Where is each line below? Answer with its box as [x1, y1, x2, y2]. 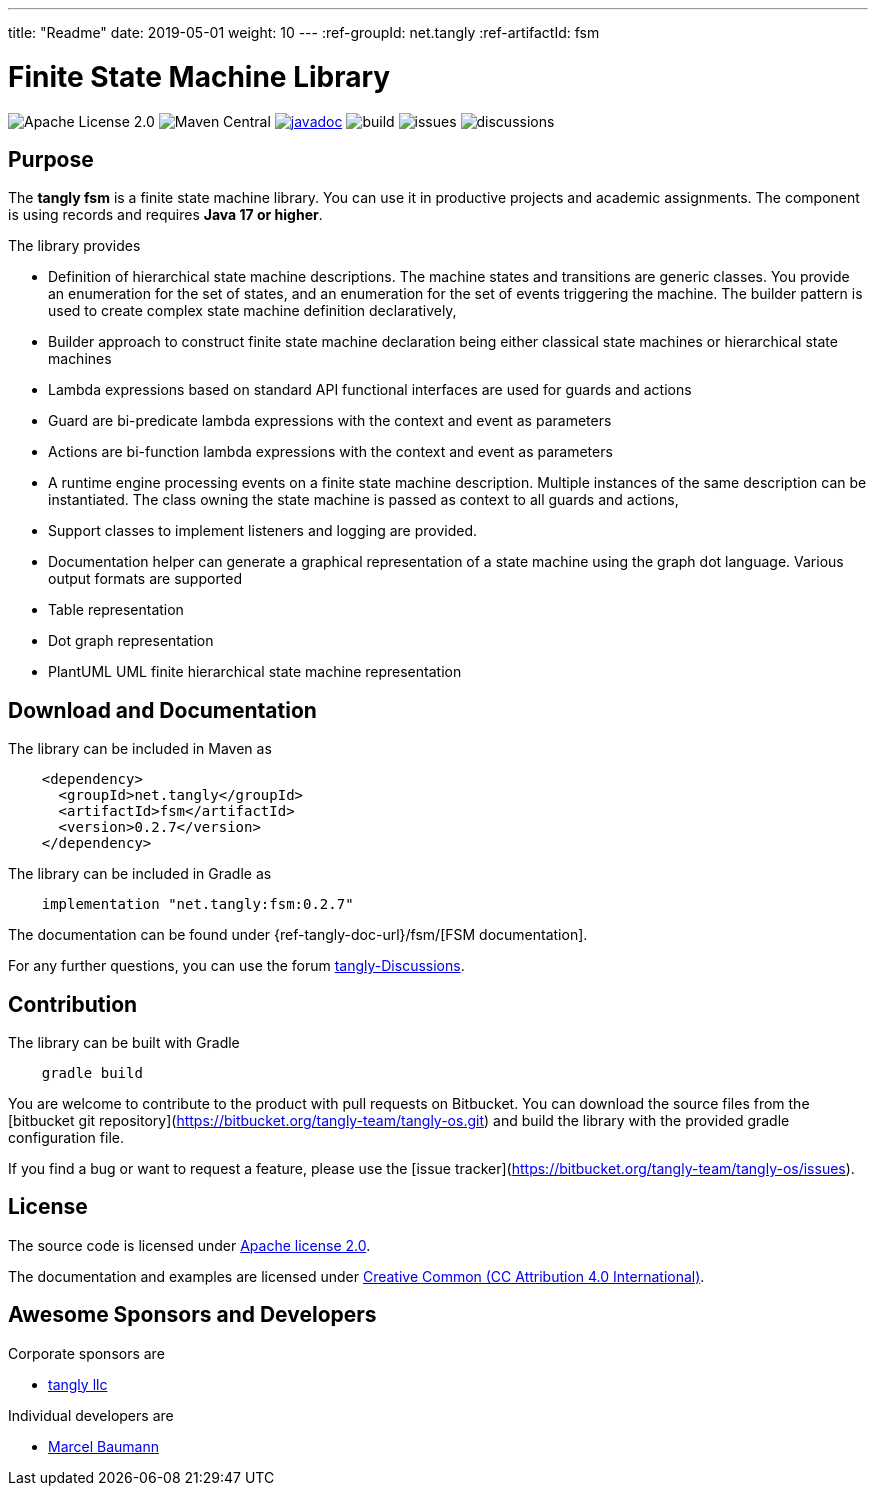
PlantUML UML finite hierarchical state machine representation [48, 663, 462, 681]
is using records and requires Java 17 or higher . [8, 206, 323, 224]
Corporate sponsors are [8, 1344, 165, 1362]
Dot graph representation [48, 632, 214, 650]
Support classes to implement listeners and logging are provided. [48, 522, 478, 540]
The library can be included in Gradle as [8, 865, 272, 883]
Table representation [48, 601, 184, 619]
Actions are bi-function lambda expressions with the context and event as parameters [48, 443, 613, 461]
